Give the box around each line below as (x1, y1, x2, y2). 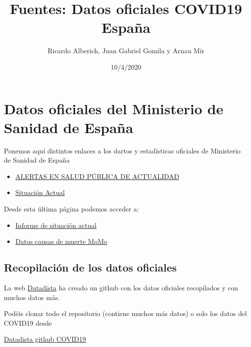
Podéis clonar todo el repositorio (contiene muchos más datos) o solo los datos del (4, 308, 247, 318)
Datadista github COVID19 (4, 334, 86, 344)
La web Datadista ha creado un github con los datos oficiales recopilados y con (4, 282, 238, 292)
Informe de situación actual (15, 220, 97, 230)
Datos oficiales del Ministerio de (4, 98, 223, 118)
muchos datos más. (4, 292, 60, 302)
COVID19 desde (4, 317, 52, 328)
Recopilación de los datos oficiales (4, 260, 177, 275)
